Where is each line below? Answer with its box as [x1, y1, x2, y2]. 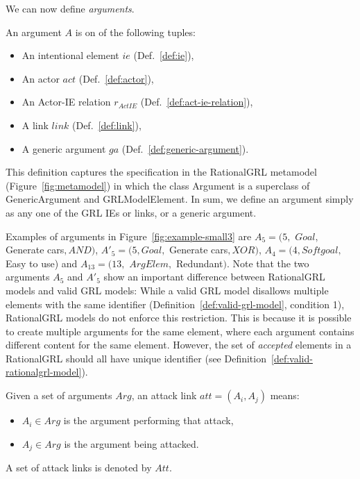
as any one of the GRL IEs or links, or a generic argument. [6, 205, 257, 219]
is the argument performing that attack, [63, 413, 234, 428]
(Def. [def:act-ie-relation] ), [140, 94, 253, 109]
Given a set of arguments [6, 388, 112, 403]
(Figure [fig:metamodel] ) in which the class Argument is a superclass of [6, 178, 310, 192]
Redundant [175, 255, 223, 270]
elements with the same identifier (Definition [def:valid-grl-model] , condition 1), [6, 296, 345, 311]
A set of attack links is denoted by [6, 460, 152, 475]
